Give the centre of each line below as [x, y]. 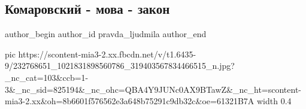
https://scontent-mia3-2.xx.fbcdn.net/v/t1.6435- [107, 54]
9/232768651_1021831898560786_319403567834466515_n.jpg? [120, 66]
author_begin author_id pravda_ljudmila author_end [106, 34]
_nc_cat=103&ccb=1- [47, 77]
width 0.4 [274, 101]
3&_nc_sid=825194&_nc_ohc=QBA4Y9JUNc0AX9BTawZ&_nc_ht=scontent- [153, 89]
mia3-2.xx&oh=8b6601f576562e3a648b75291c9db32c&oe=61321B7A [130, 101]
